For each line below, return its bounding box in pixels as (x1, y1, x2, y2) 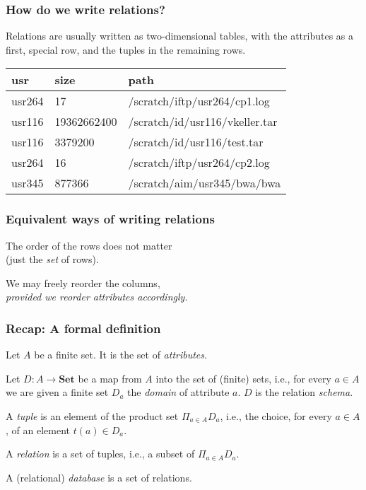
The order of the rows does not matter (6, 238, 172, 252)
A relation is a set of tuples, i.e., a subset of (6, 446, 195, 461)
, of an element (6, 422, 70, 437)
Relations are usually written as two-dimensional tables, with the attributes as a (6, 28, 354, 43)
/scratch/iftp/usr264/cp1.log (128, 93, 270, 110)
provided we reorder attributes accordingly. (6, 289, 188, 304)
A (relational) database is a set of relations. (6, 469, 192, 484)
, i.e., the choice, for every (220, 409, 332, 423)
